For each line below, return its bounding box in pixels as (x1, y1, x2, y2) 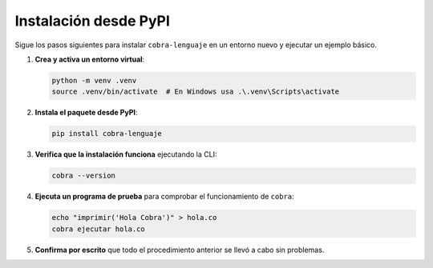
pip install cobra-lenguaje (51, 129, 162, 138)
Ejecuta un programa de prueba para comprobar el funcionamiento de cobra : (34, 192, 294, 202)
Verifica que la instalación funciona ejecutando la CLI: (34, 150, 217, 159)
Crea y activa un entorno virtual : (34, 54, 145, 64)
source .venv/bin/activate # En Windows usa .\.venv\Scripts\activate (51, 87, 340, 96)
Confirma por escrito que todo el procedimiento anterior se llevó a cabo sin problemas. (34, 245, 325, 254)
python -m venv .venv (51, 76, 137, 85)
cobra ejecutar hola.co (51, 224, 146, 234)
